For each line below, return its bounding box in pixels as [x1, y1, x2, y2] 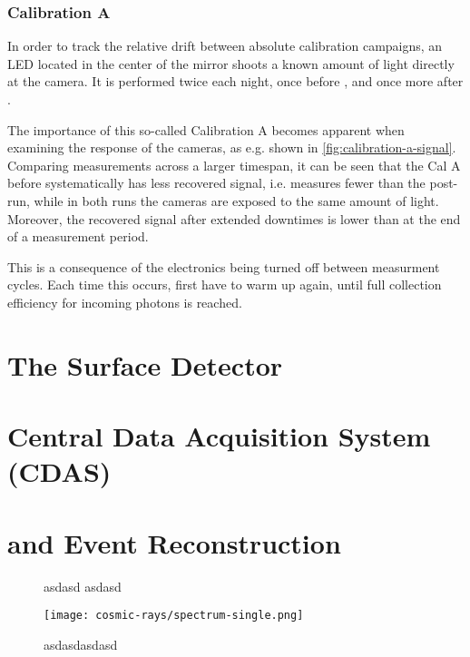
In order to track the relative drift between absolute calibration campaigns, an [7, 36, 443, 55]
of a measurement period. [7, 227, 149, 246]
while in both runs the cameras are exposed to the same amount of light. [34, 191, 439, 210]
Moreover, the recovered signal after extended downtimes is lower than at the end [7, 209, 461, 228]
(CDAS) [7, 453, 112, 490]
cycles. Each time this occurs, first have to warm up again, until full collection [7, 275, 442, 294]
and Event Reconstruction [7, 524, 341, 561]
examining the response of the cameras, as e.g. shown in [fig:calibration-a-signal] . [7, 138, 456, 157]
